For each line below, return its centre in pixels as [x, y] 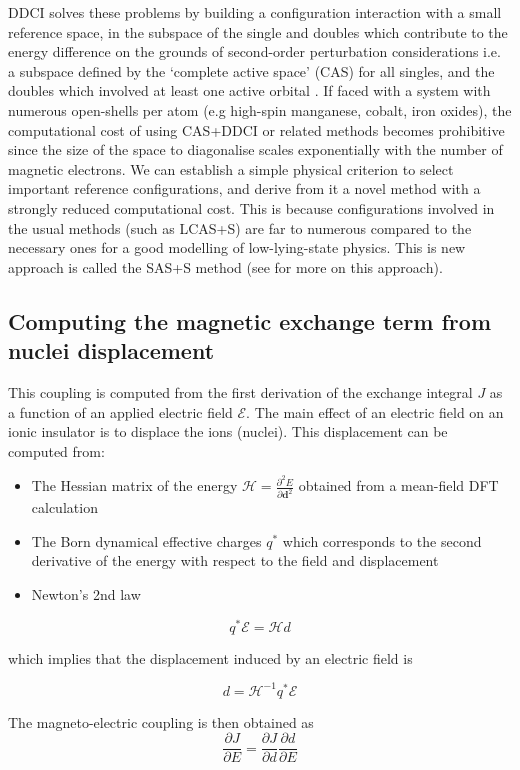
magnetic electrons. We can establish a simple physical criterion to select [231, 168]
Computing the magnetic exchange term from [250, 320]
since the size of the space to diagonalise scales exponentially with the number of [255, 149]
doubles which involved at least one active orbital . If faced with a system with [249, 90]
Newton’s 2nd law [86, 594]
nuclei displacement [111, 350]
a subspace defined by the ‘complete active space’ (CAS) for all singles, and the [251, 70]
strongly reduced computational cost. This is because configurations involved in [251, 207]
